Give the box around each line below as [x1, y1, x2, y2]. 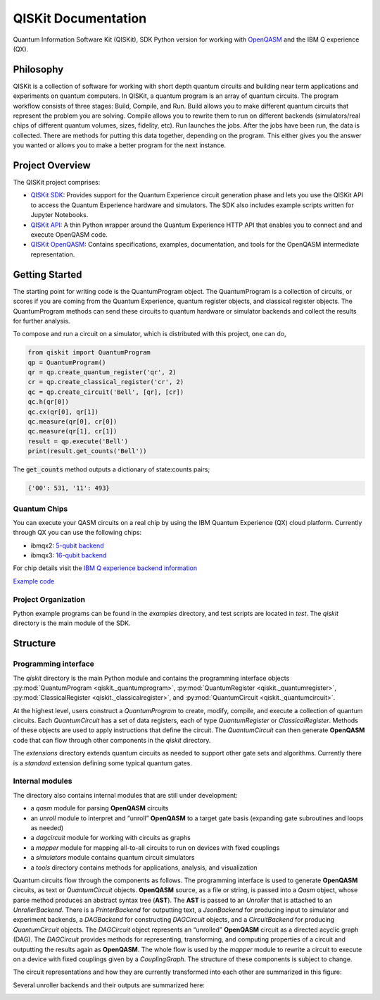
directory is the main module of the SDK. [13, 619, 131, 627]
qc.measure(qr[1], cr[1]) [27, 427, 118, 436]
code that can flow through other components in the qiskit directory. [13, 736, 211, 744]
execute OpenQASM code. [30, 230, 108, 239]
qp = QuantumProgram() [27, 358, 106, 366]
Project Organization [13, 594, 86, 604]
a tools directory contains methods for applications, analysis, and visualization [30, 863, 258, 872]
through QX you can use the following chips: [13, 529, 142, 537]
